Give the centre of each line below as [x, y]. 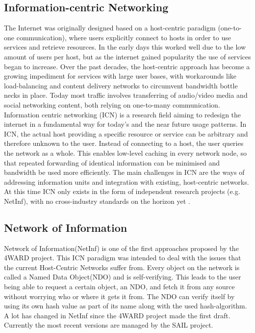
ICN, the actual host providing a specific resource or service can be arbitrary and [126, 133]
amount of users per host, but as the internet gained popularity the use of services [127, 56]
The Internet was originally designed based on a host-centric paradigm [110, 28]
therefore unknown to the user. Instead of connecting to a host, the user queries [124, 143]
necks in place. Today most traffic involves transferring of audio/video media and [126, 95]
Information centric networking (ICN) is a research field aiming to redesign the [123, 114]
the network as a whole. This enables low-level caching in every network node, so [126, 153]
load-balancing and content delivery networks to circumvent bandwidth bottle [121, 85]
